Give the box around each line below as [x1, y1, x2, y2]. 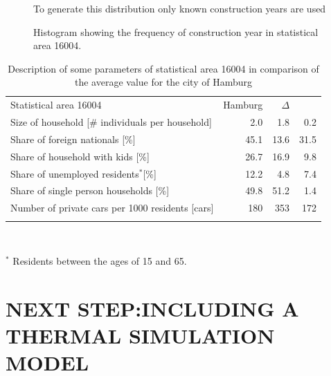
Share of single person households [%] [10, 183, 170, 198]
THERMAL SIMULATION [6, 321, 275, 350]
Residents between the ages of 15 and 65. [12, 254, 187, 268]
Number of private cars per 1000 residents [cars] [10, 200, 214, 215]
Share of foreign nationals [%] [10, 131, 136, 146]
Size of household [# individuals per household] [10, 115, 212, 129]
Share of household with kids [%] [10, 149, 150, 163]
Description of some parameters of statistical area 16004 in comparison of [8, 61, 319, 75]
